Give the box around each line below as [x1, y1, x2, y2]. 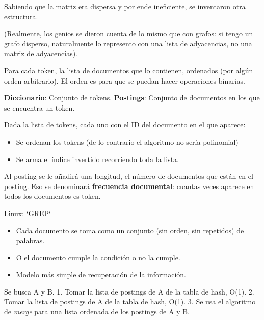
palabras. [16, 235, 45, 246]
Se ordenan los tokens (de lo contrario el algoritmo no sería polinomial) [16, 136, 239, 147]
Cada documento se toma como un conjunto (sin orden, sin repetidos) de [16, 225, 244, 235]
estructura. [4, 11, 38, 21]
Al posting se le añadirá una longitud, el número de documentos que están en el [4, 171, 253, 181]
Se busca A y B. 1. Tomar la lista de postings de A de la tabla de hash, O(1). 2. [4, 286, 254, 297]
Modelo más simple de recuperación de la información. [16, 269, 186, 280]
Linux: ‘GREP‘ [4, 207, 51, 218]
